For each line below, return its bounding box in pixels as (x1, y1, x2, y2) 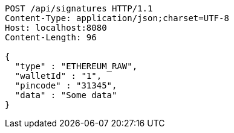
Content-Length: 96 (5, 32, 97, 42)
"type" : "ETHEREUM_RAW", (15, 61, 138, 71)
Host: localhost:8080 (5, 23, 107, 32)
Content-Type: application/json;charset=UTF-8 (5, 13, 229, 23)
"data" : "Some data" (15, 90, 117, 100)
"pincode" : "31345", (15, 81, 117, 90)
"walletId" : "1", (15, 71, 102, 81)
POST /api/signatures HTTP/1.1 (5, 4, 153, 13)
